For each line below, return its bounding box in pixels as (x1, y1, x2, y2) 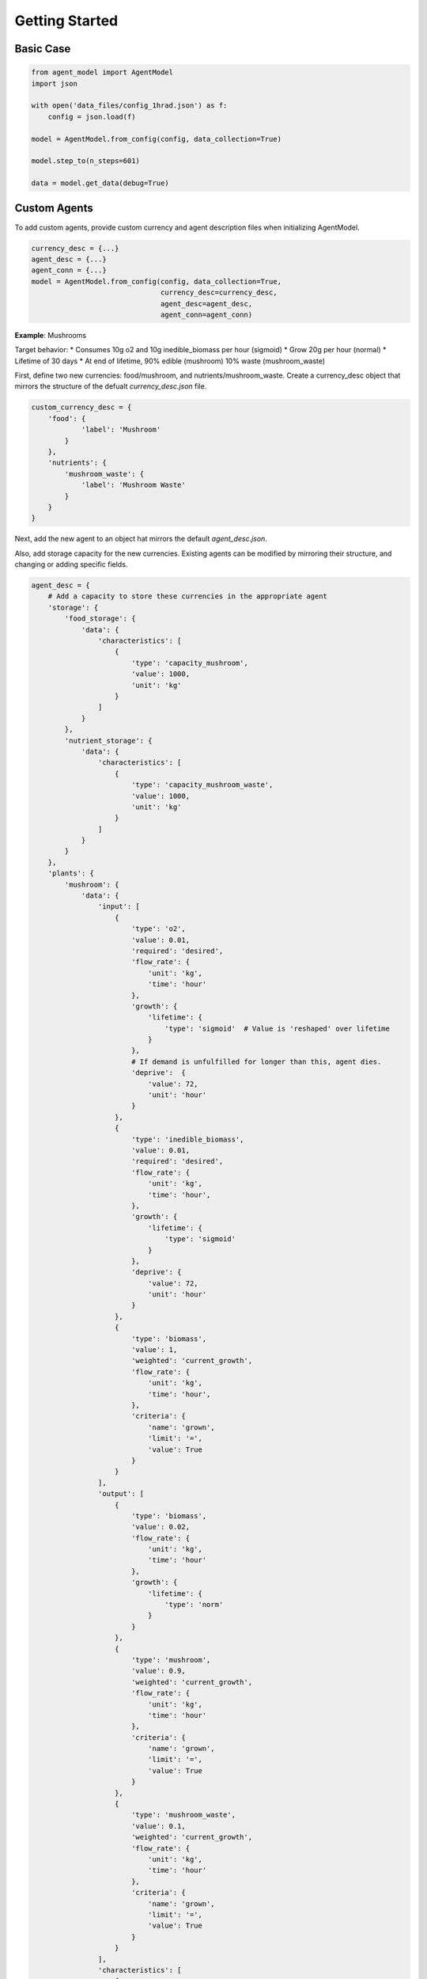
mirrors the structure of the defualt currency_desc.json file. (14, 382, 207, 391)
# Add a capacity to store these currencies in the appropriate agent (47, 592, 328, 601)
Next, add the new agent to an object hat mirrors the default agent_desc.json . (14, 534, 268, 544)
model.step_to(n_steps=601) (31, 157, 140, 165)
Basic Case (14, 42, 71, 55)
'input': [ (97, 902, 140, 911)
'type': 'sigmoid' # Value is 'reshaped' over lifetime (164, 1024, 391, 1033)
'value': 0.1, (130, 1821, 186, 1830)
